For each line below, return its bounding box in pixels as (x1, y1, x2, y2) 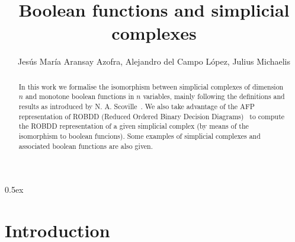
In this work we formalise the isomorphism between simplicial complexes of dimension (18, 81, 284, 91)
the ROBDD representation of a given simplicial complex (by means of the (18, 121, 249, 131)
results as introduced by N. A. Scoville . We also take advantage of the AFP (18, 101, 255, 112)
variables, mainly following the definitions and (143, 91, 285, 101)
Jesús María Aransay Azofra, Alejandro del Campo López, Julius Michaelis (17, 55, 291, 68)
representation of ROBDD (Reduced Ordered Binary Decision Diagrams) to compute (18, 111, 285, 121)
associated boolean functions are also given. (18, 141, 153, 151)
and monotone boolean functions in (25, 91, 134, 101)
